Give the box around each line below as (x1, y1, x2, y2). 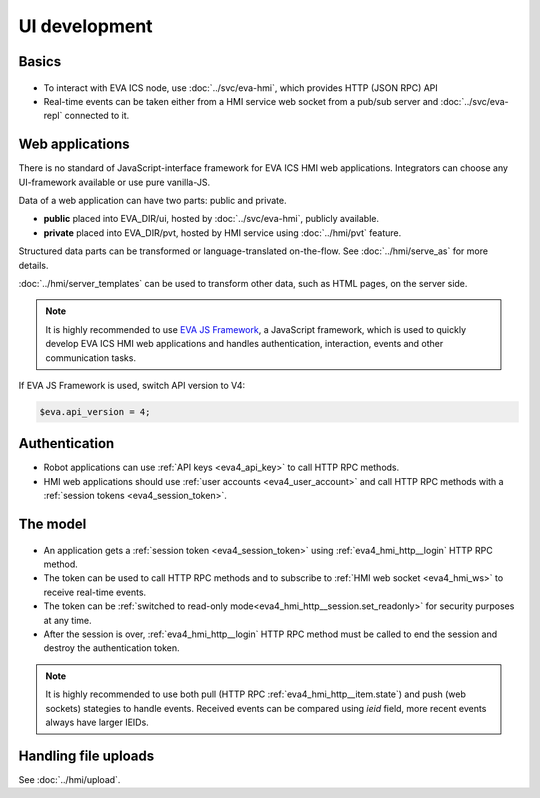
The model (18, 516, 87, 533)
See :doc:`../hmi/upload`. (18, 773, 121, 785)
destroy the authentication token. (43, 642, 180, 654)
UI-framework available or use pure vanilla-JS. (18, 176, 210, 188)
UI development (18, 15, 154, 37)
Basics (18, 53, 62, 70)
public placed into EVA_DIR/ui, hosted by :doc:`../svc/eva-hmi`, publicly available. (43, 213, 380, 225)
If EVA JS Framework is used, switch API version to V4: (18, 379, 246, 391)
